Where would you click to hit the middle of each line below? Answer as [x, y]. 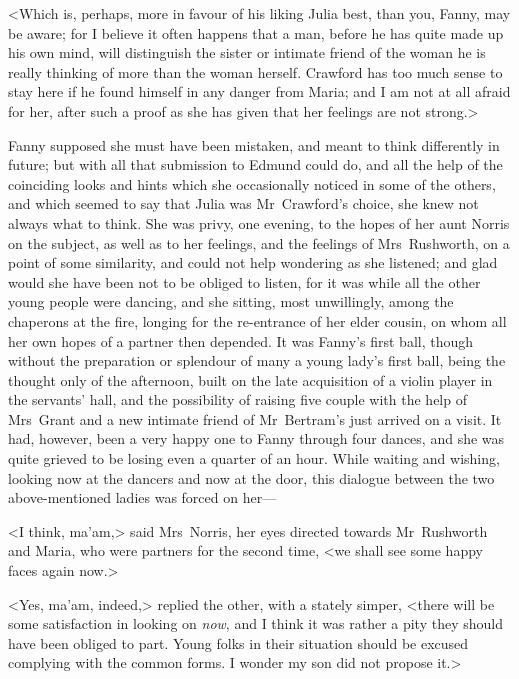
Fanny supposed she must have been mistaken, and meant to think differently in [254, 144]
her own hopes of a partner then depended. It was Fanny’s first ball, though [241, 340]
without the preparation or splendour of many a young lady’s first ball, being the [257, 360]
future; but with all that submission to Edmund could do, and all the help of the [255, 164]
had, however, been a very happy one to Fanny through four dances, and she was [256, 438]
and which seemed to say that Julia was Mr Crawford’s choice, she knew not [243, 203]
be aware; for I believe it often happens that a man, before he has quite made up [256, 32]
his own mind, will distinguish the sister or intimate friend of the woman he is [247, 52]
